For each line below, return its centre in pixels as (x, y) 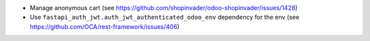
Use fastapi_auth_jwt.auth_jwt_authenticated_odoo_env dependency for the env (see (164, 17)
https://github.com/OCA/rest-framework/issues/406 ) (104, 26)
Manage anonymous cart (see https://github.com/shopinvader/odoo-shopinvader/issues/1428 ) (164, 8)
